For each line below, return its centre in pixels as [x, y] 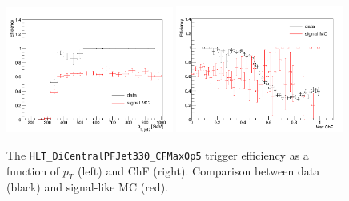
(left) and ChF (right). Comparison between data [199, 170]
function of [33, 170]
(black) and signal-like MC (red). [87, 187]
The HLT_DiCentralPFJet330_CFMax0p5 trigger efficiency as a [158, 154]
